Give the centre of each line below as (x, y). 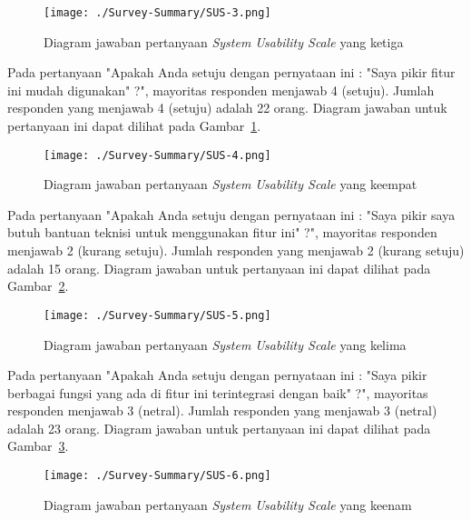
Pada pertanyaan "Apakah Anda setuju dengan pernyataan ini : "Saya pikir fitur (231, 72)
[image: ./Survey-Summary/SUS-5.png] (157, 315)
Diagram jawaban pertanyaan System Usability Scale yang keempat (231, 184)
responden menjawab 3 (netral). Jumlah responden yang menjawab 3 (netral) (222, 410)
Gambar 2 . (38, 286)
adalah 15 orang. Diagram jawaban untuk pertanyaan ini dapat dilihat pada (219, 268)
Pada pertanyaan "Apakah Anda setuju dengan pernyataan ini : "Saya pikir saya (231, 214)
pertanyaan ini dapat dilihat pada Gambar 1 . (134, 126)
